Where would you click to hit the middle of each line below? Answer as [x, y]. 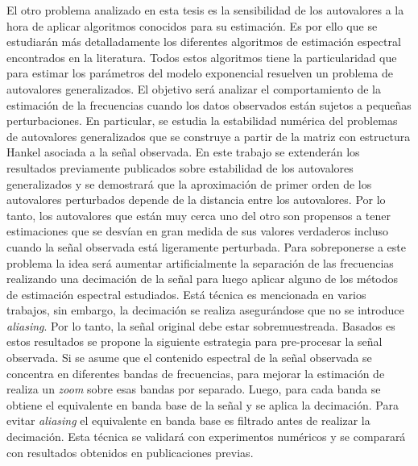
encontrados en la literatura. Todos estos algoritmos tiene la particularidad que [202, 57]
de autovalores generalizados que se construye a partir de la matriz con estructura [209, 136]
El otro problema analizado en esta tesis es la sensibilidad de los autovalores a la [205, 10]
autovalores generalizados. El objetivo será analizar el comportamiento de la [194, 88]
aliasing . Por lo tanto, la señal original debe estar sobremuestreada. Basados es [201, 325]
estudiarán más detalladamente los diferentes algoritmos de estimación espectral [204, 42]
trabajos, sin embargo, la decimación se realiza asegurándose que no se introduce [205, 310]
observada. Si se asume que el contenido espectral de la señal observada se [189, 358]
